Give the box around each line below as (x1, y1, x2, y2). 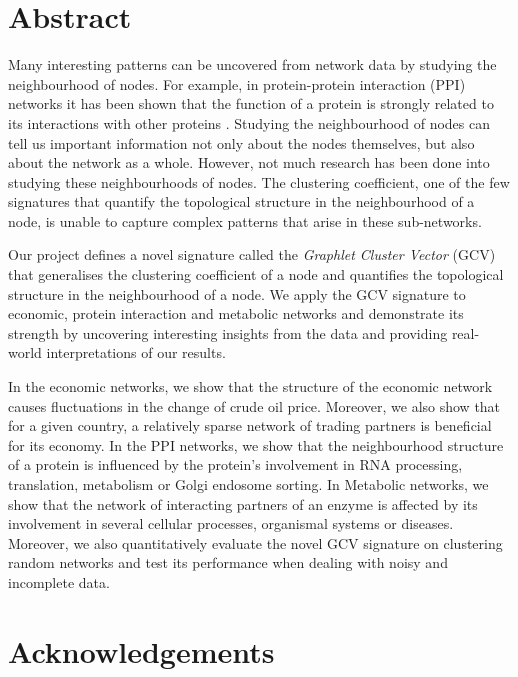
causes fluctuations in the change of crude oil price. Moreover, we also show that (8, 395, 501, 416)
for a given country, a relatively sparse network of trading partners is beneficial (8, 415, 492, 436)
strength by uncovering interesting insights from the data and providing (8, 322, 448, 343)
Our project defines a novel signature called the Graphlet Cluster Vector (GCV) (8, 244, 496, 265)
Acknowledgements (8, 630, 275, 671)
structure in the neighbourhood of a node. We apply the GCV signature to (8, 283, 466, 304)
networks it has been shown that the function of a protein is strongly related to (8, 93, 494, 114)
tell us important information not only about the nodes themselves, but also (8, 132, 475, 153)
